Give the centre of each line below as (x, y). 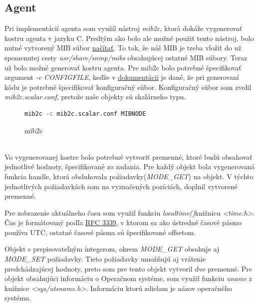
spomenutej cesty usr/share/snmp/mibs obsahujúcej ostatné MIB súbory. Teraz (126, 57)
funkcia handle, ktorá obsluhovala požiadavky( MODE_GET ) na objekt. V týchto (129, 176)
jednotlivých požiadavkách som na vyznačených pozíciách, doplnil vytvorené (121, 186)
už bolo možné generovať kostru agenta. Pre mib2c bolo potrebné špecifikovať (123, 67)
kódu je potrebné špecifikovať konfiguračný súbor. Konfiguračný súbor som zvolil (128, 87)
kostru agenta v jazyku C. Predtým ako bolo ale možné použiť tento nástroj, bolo (129, 38)
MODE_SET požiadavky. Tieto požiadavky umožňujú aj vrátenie (105, 259)
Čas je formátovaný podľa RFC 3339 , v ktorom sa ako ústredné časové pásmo (123, 222)
